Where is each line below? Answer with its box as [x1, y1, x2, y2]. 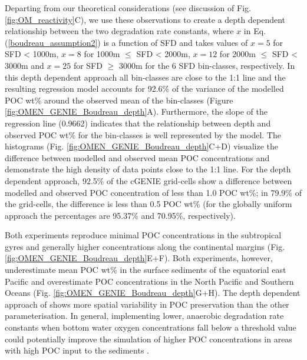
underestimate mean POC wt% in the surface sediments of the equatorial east [5, 264, 286, 276]
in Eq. [243, 25, 266, 37]
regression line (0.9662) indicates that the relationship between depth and [5, 116, 271, 129]
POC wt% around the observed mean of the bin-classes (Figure [5, 94, 233, 106]
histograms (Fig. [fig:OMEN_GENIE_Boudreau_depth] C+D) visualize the [5, 140, 279, 152]
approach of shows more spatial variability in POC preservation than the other [5, 298, 289, 310]
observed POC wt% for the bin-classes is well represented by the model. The [5, 128, 281, 141]
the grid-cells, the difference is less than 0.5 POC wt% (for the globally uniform [5, 198, 292, 210]
